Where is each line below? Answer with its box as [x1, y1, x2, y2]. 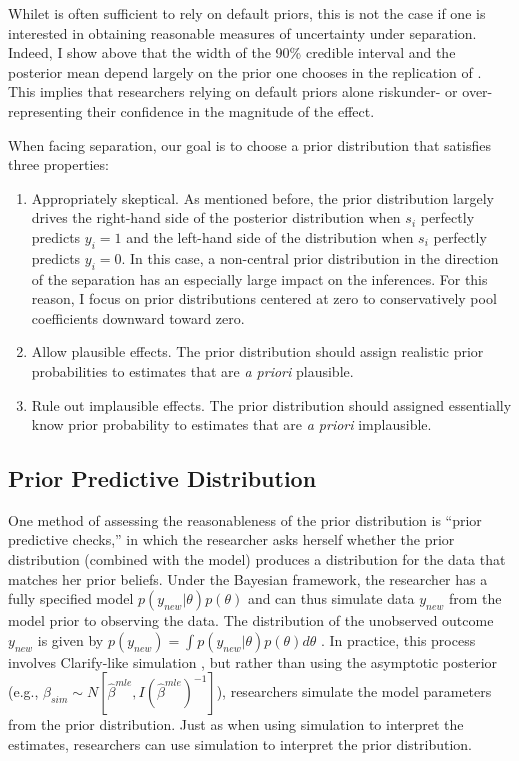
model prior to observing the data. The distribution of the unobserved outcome [8, 610, 494, 631]
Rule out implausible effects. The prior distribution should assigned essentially [31, 394, 512, 415]
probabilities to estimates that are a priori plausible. [31, 360, 354, 381]
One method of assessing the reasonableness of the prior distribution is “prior [8, 509, 482, 530]
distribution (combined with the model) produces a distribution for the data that [8, 549, 506, 570]
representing [8, 100, 83, 121]
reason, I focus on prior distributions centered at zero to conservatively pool [31, 288, 497, 309]
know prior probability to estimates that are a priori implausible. [31, 414, 432, 435]
